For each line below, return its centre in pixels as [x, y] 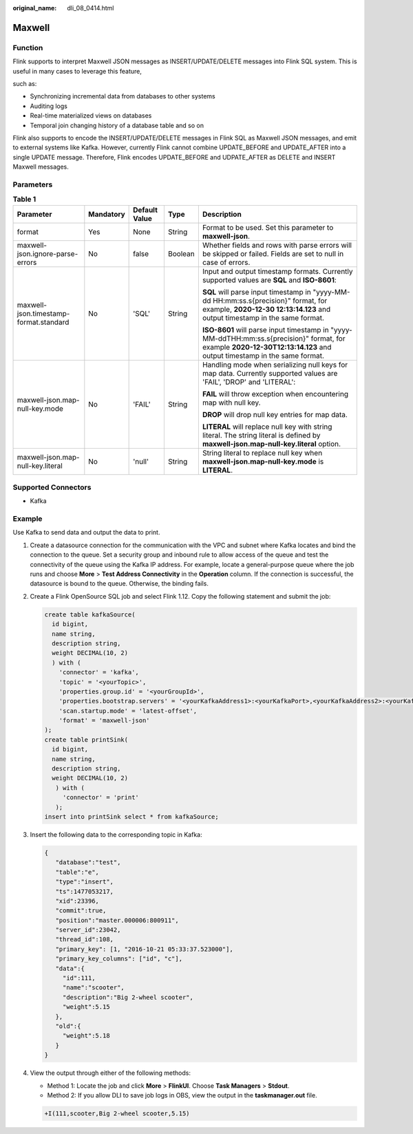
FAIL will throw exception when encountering [275, 394]
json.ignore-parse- [47, 253]
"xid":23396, [77, 901]
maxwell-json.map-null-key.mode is [263, 461]
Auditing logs [49, 106]
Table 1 [24, 200]
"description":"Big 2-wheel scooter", [128, 997]
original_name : [35, 8]
